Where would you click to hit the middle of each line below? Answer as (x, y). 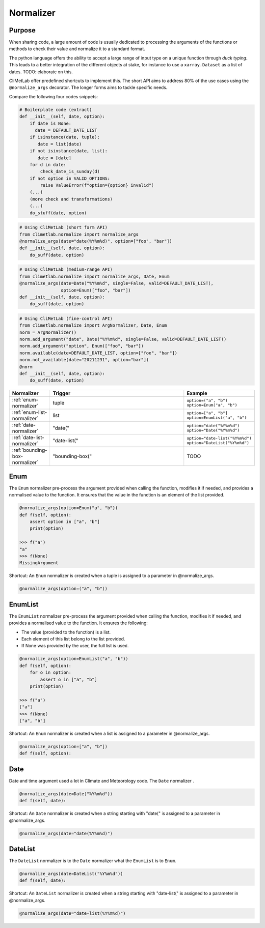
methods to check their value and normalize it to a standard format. (77, 49)
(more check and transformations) (71, 199)
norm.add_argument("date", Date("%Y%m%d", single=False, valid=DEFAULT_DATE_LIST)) (123, 339)
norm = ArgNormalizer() (48, 332)
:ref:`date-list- (28, 437)
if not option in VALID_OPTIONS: (70, 178)
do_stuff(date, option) (58, 213)
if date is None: (51, 123)
